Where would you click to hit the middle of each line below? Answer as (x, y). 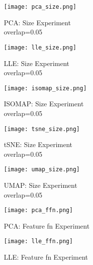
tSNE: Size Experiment (38, 144)
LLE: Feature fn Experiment (46, 257)
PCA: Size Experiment (37, 22)
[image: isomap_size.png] (45, 88)
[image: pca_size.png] (40, 7)
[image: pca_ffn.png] (39, 210)
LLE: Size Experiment (37, 63)
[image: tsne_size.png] (42, 129)
